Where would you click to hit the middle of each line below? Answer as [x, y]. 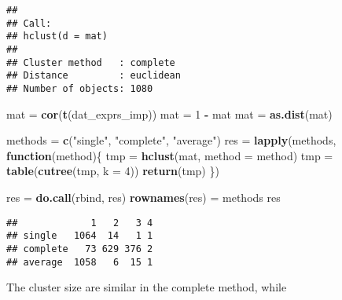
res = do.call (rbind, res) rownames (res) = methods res [143, 197]
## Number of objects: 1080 [80, 88]
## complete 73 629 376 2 [80, 249]
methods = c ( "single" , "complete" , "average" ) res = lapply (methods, [171, 140]
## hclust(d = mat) [57, 37]
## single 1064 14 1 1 [80, 236]
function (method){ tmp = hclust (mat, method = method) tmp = [170, 155]
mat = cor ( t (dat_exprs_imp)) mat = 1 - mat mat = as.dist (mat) [169, 113]
